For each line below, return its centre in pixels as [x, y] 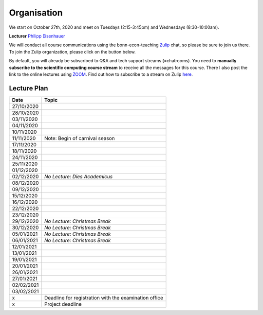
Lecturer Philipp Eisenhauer [37, 36]
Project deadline [63, 304]
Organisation [36, 13]
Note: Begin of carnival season [79, 138]
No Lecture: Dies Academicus [78, 176]
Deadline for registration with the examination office [103, 297]
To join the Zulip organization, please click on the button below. [72, 52]
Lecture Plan [28, 88]
